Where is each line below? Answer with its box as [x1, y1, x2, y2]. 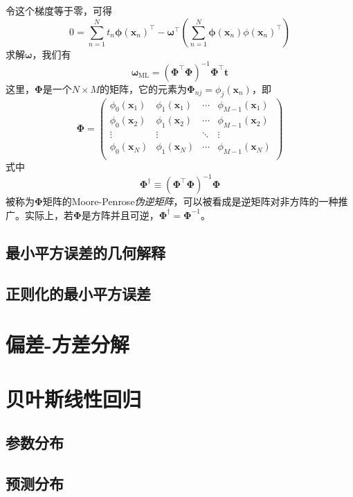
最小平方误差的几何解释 [6, 241, 165, 263]
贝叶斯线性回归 [6, 384, 142, 412]
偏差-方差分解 [6, 330, 129, 358]
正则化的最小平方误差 [6, 282, 151, 304]
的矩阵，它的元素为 [100, 81, 188, 96]
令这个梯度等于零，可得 [6, 3, 112, 17]
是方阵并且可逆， [81, 207, 159, 222]
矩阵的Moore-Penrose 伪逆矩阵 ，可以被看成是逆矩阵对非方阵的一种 [42, 194, 338, 209]
